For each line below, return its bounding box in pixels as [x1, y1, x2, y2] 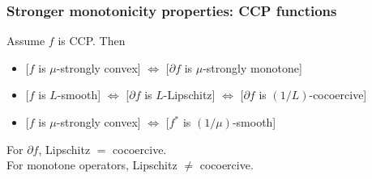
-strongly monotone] [203, 59, 302, 76]
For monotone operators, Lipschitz [6, 156, 177, 173]
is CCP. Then [58, 32, 126, 49]
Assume [6, 32, 45, 49]
